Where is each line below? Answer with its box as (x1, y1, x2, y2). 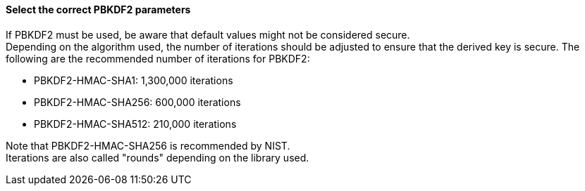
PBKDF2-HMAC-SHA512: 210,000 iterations (34, 117, 237, 130)
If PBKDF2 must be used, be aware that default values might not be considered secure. (6, 28, 410, 41)
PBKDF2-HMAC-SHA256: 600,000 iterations (34, 95, 241, 108)
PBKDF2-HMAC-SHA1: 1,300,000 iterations (34, 74, 233, 86)
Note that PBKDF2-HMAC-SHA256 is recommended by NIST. (6, 139, 290, 152)
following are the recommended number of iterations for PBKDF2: (6, 52, 310, 65)
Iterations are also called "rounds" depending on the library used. (6, 151, 309, 164)
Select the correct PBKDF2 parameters (6, 4, 191, 15)
